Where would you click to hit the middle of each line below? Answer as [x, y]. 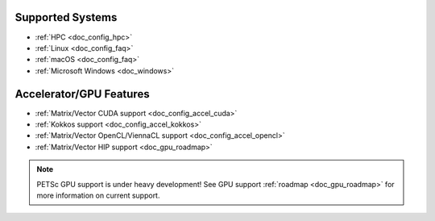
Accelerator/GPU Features [82, 94]
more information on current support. [98, 195]
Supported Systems [66, 17]
